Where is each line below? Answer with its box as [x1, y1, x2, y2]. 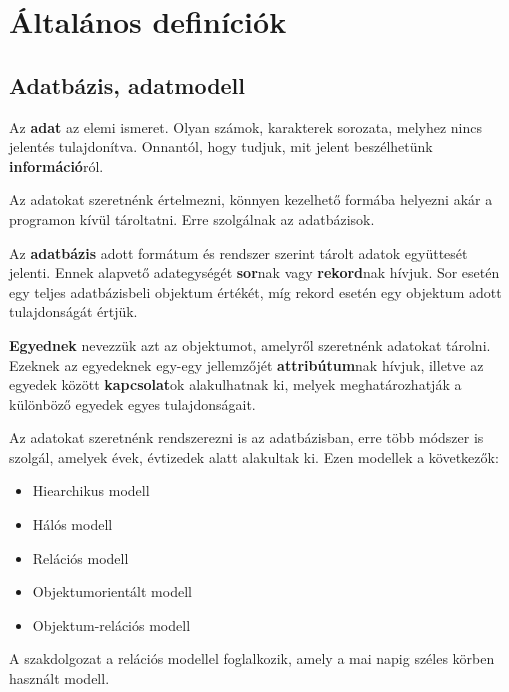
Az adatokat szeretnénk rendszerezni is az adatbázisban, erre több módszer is [9, 427, 484, 448]
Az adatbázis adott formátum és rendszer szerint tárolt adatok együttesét [9, 242, 468, 263]
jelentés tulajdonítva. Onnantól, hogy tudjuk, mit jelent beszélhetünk [9, 136, 433, 157]
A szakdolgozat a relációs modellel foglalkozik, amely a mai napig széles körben [9, 648, 495, 669]
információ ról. [9, 155, 104, 176]
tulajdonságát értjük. [9, 301, 138, 322]
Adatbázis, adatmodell [9, 69, 246, 100]
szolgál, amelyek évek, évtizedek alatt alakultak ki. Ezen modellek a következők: [9, 446, 499, 467]
